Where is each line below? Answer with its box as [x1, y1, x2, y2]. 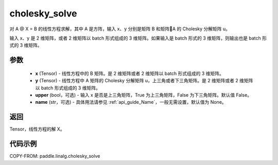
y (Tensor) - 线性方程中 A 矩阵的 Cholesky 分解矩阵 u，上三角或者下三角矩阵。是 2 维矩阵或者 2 [35, 78, 239, 84]
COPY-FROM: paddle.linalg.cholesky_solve [9, 153, 100, 159]
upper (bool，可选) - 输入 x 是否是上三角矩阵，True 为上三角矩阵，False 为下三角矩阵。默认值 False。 [35, 91, 252, 98]
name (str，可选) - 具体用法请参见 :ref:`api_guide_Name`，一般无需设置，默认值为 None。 [35, 99, 227, 105]
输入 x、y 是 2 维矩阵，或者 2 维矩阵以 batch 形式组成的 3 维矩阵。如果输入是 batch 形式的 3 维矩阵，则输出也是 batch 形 [9, 35, 267, 41]
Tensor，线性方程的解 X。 [9, 126, 65, 132]
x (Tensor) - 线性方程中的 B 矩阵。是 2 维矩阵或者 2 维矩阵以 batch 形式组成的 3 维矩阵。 [35, 70, 224, 77]
